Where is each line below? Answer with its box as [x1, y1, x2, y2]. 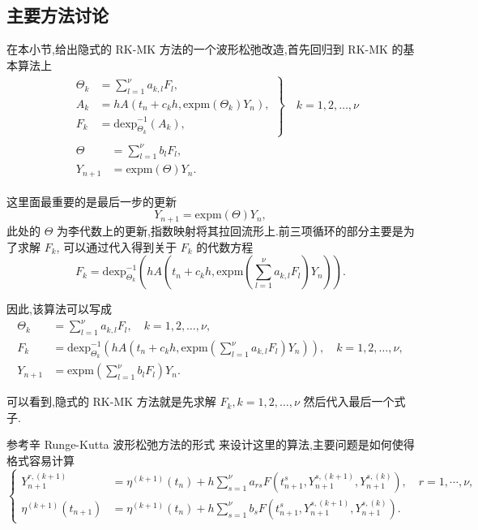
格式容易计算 [6, 452, 75, 469]
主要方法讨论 [6, 2, 109, 28]
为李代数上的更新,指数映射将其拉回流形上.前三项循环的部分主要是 [57, 222, 403, 239]
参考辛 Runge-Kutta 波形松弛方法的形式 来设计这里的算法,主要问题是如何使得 [6, 436, 415, 453]
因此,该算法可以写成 [6, 300, 112, 317]
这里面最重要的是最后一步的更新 [6, 192, 177, 209]
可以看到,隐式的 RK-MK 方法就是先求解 [6, 393, 216, 410]
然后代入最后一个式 [303, 393, 406, 410]
